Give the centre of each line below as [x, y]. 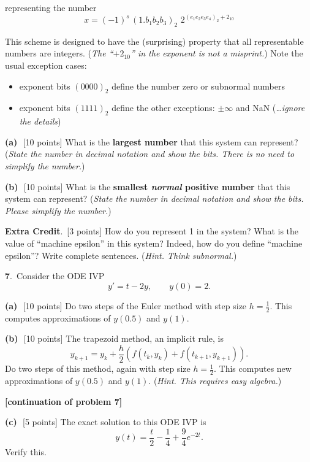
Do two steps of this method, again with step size [98, 368]
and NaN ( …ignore [270, 108]
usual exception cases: [46, 65]
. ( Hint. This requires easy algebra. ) [215, 381]
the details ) [40, 121]
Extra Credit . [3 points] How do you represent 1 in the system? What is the [152, 231]
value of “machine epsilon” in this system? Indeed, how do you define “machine [154, 243]
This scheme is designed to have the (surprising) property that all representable [154, 41]
